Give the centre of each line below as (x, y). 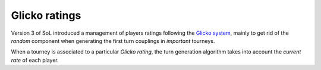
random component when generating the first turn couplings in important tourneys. (113, 41)
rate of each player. (35, 60)
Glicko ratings (46, 15)
